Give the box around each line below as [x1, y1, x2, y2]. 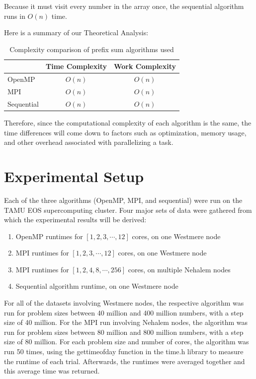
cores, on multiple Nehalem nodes [128, 264, 231, 274]
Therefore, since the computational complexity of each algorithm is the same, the [4, 118, 252, 127]
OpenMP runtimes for [15, 231, 83, 241]
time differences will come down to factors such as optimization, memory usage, [4, 127, 247, 137]
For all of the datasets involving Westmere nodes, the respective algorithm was [4, 298, 244, 308]
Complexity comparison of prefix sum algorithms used [9, 44, 174, 54]
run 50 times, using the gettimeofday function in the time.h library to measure [4, 346, 244, 357]
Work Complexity [114, 61, 176, 71]
